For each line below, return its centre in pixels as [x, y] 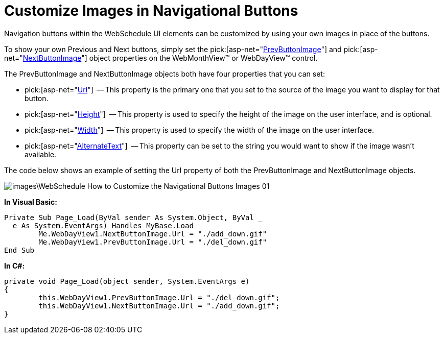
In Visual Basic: [31, 202]
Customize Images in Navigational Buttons [151, 11]
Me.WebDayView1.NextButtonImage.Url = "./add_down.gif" [153, 234]
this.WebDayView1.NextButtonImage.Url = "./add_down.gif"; [159, 306]
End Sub [19, 250]
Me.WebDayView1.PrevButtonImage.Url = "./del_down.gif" [153, 242]
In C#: [15, 265]
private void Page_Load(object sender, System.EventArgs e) [127, 281]
